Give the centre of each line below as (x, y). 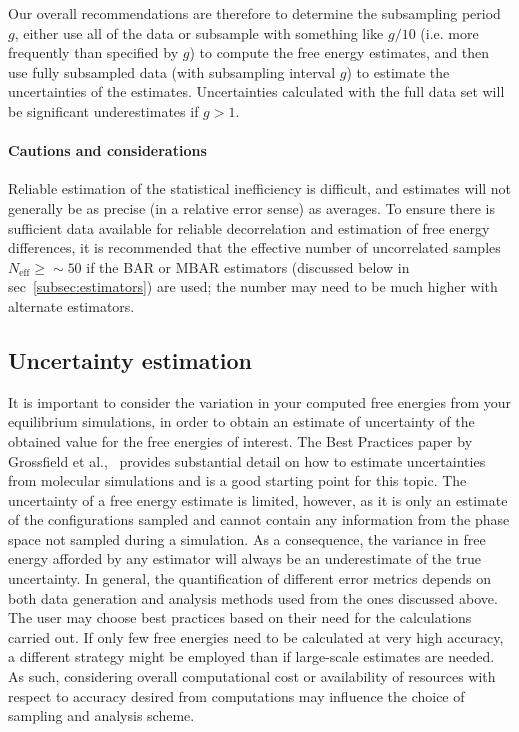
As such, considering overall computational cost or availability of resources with (252, 676)
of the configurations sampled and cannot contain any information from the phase (259, 519)
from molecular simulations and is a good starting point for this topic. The (237, 480)
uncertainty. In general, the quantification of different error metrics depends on (250, 578)
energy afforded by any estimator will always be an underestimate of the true (244, 558)
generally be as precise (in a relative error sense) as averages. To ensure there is (251, 207)
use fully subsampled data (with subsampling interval (172, 71)
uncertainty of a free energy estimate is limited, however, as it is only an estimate (258, 499)
